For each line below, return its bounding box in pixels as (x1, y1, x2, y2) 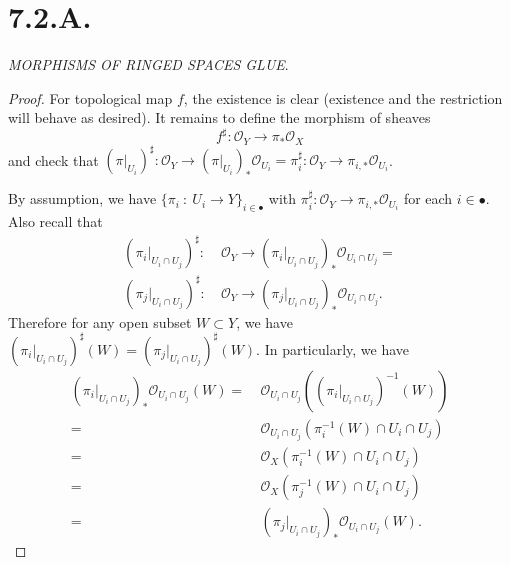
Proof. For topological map (8, 87, 173, 108)
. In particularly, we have (256, 338, 410, 359)
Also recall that (8, 211, 103, 232)
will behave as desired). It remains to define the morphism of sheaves (8, 107, 431, 128)
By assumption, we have (8, 188, 157, 209)
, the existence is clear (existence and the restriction (183, 87, 503, 108)
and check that (8, 149, 99, 170)
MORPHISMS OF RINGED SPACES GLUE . (8, 54, 289, 75)
